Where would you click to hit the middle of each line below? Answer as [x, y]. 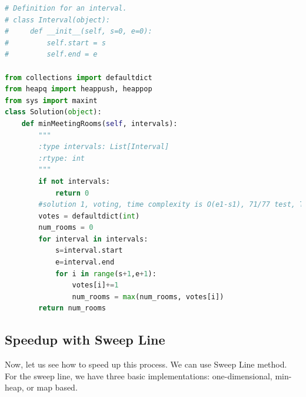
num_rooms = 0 [66, 228]
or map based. [52, 387]
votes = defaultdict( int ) [89, 216]
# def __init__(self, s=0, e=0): [79, 32]
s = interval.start [89, 251]
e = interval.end [85, 262]
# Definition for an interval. [66, 8]
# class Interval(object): [57, 20]
